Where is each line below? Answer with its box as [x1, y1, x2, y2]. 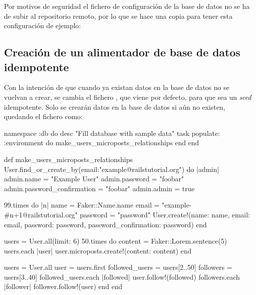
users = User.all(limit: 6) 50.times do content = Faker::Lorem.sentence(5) [4, 236, 227, 246]
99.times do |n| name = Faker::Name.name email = [4, 200, 160, 210]
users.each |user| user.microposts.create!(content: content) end [4, 245, 192, 255]
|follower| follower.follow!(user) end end [4, 281, 122, 292]
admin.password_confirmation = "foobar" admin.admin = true [4, 183, 195, 193]
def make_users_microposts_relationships [4, 154, 133, 164]
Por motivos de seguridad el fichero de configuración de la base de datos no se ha [4, 1, 250, 11]
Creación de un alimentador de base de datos [4, 44, 241, 60]
